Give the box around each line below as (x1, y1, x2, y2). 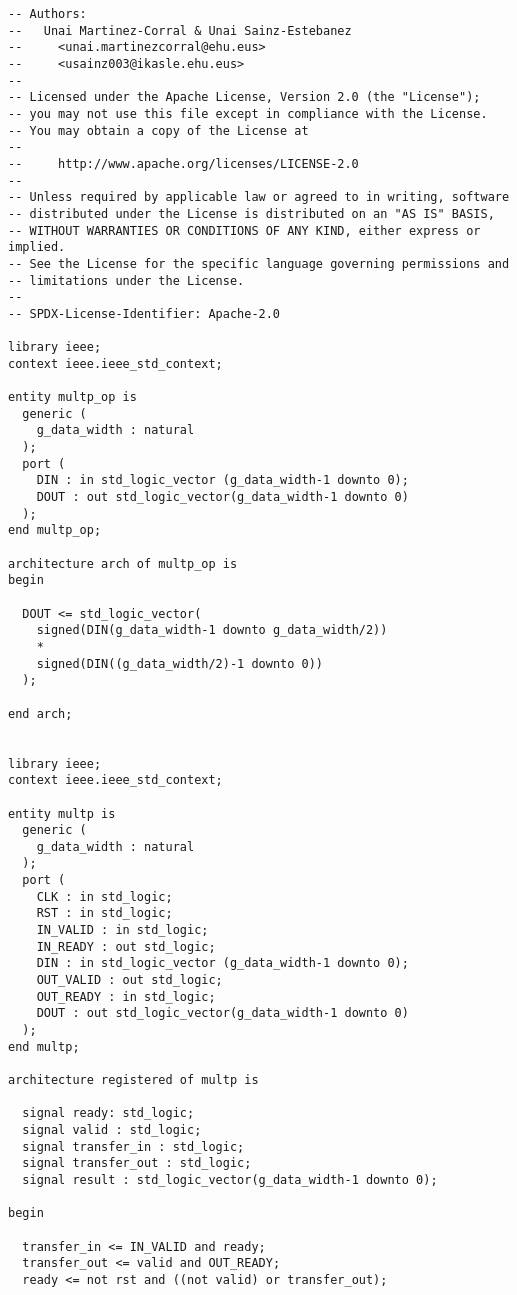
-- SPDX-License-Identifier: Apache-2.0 (8, 306, 281, 321)
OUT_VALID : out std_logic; (36, 973, 223, 988)
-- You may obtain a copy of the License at (8, 123, 309, 138)
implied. (8, 240, 66, 255)
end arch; (8, 706, 73, 721)
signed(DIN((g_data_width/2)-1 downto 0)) (36, 656, 323, 671)
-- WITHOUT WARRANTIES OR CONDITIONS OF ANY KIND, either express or (8, 223, 481, 238)
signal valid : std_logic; (22, 1122, 202, 1137)
